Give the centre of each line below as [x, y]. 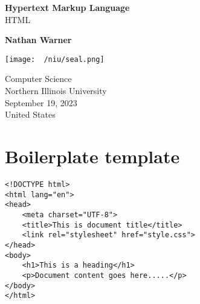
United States [30, 114]
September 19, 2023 [41, 102]
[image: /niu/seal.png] [55, 59]
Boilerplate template [92, 156]
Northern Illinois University [56, 91]
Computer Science [38, 79]
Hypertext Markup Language [67, 7]
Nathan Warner [38, 40]
